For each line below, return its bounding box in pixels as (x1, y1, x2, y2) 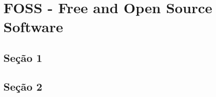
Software (3, 17, 63, 37)
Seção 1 (3, 50, 43, 65)
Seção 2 (3, 78, 43, 94)
